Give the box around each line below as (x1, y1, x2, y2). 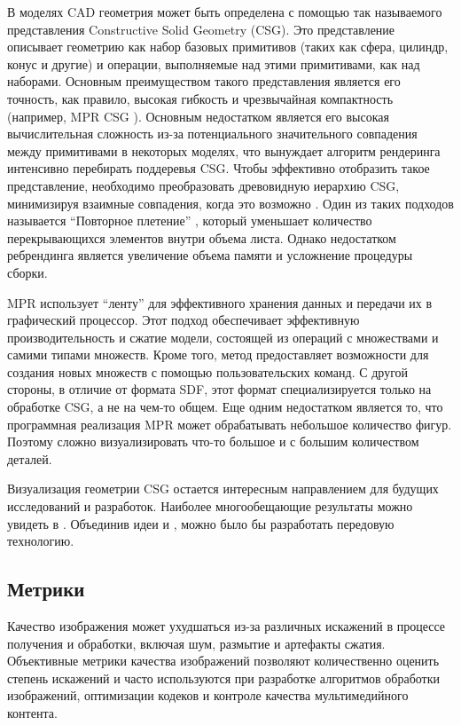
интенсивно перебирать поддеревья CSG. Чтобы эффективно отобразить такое (7, 159, 430, 177)
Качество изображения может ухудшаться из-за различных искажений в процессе (7, 617, 446, 635)
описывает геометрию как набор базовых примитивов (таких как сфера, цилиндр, (7, 37, 449, 56)
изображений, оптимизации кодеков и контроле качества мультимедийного (7, 686, 409, 705)
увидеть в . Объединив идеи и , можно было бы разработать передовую (7, 514, 395, 532)
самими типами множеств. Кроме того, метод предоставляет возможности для (7, 345, 429, 364)
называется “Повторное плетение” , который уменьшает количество (7, 211, 372, 230)
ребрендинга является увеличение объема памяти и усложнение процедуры (7, 246, 413, 264)
